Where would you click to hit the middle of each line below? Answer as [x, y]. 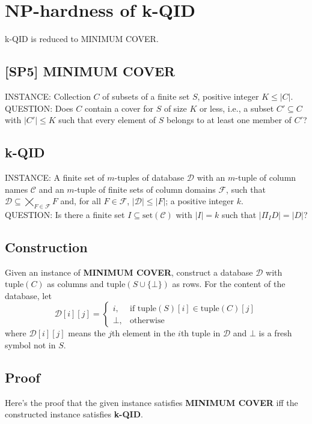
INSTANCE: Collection [48, 96]
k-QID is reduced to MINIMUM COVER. [82, 39]
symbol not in [30, 345]
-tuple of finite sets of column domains [145, 189]
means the [87, 333]
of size [175, 108]
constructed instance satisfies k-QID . [74, 414]
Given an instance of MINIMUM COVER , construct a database [129, 272]
